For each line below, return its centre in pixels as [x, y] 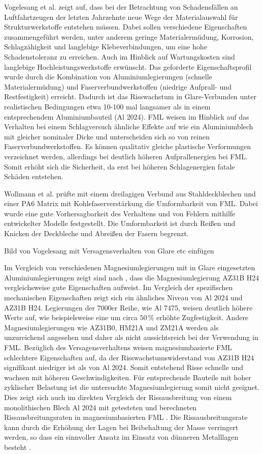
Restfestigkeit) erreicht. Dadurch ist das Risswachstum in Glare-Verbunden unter [130, 96]
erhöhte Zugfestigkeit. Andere [203, 317]
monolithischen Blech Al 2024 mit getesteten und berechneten [101, 407]
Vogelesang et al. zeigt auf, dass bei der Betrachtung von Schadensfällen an [121, 7]
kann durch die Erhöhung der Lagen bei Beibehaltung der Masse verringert [121, 427]
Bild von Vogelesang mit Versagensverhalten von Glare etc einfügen [109, 250]
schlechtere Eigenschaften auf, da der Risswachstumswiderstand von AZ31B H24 [129, 357]
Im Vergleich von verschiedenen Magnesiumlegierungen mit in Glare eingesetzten [130, 267]
